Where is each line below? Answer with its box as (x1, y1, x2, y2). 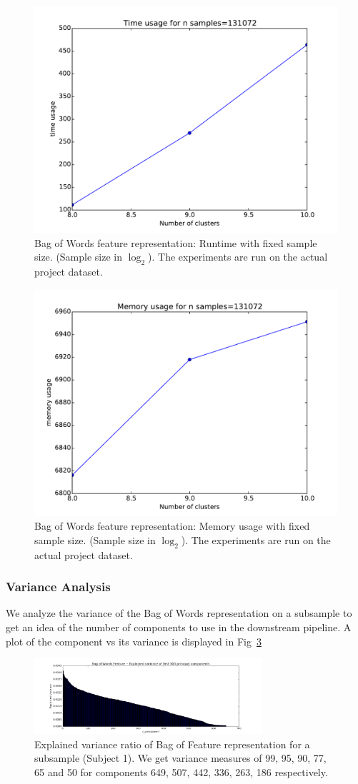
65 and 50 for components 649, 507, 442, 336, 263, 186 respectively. (34, 764, 328, 779)
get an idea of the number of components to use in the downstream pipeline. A (6, 619, 352, 634)
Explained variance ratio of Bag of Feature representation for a (34, 736, 310, 751)
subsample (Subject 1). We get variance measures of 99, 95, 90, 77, (34, 750, 327, 765)
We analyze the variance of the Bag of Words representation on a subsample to (6, 605, 352, 620)
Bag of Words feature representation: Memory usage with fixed (34, 518, 310, 533)
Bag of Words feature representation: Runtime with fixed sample (34, 235, 317, 250)
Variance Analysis (6, 578, 111, 595)
